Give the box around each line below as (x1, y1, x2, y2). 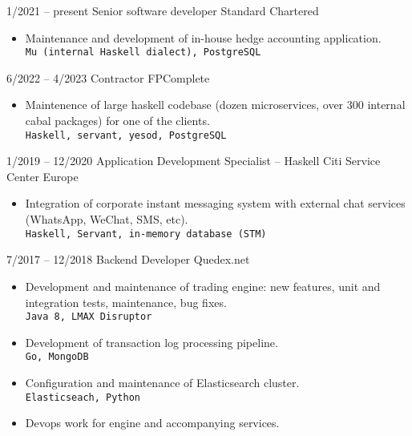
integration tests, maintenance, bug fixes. (25, 293, 227, 310)
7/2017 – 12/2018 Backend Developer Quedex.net (6, 251, 250, 268)
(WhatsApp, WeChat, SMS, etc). (25, 211, 188, 228)
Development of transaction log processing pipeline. (25, 333, 278, 350)
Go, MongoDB (25, 351, 89, 363)
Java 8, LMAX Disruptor (25, 311, 152, 323)
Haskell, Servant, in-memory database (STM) (25, 228, 267, 240)
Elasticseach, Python (25, 391, 140, 403)
